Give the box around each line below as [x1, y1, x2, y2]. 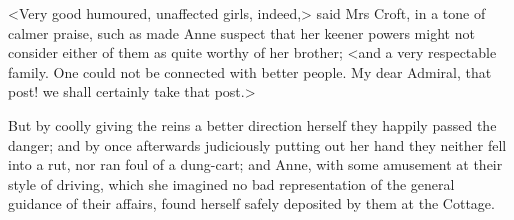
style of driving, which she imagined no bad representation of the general [8, 173, 455, 194]
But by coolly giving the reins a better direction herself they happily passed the [8, 114, 497, 135]
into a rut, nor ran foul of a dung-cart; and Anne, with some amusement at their [8, 154, 503, 175]
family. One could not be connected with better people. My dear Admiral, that [8, 61, 492, 82]
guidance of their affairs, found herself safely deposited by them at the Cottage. [8, 193, 495, 214]
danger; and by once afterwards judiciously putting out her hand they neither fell [8, 134, 507, 155]
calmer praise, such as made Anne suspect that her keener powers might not [8, 22, 475, 43]
